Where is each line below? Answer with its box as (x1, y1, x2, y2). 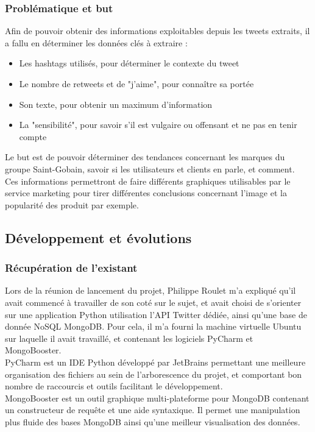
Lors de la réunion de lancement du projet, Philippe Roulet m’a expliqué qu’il (5, 284, 296, 297)
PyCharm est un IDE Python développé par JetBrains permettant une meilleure (5, 355, 306, 368)
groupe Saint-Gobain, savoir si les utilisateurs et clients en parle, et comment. (5, 162, 295, 175)
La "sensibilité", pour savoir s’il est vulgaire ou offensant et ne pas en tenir (19, 118, 297, 131)
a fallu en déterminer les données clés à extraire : (5, 36, 188, 49)
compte (19, 130, 47, 143)
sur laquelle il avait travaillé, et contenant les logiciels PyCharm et (5, 331, 253, 344)
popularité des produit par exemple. (5, 198, 139, 211)
